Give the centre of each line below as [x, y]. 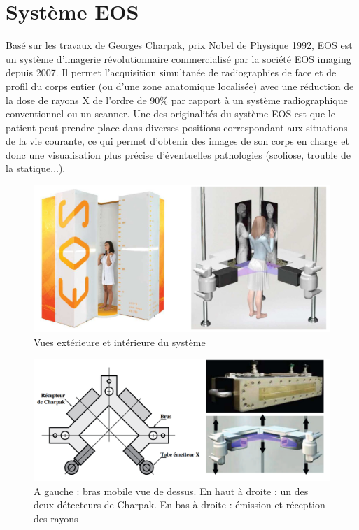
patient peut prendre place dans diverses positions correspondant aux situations [177, 127]
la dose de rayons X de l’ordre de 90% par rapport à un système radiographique [177, 100]
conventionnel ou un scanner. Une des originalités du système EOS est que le [170, 114]
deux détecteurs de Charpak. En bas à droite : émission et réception [179, 504]
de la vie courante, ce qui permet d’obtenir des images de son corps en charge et [177, 141]
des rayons [56, 518]
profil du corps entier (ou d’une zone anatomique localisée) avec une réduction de [180, 86]
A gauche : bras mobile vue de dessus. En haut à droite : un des [171, 490]
